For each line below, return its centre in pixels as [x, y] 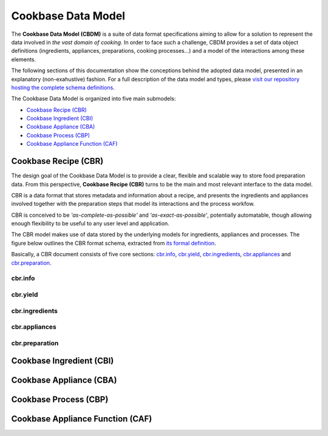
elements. [24, 59]
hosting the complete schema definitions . [63, 87]
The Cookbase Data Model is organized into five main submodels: [94, 99]
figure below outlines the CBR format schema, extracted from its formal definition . [114, 243]
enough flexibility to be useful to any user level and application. [90, 223]
